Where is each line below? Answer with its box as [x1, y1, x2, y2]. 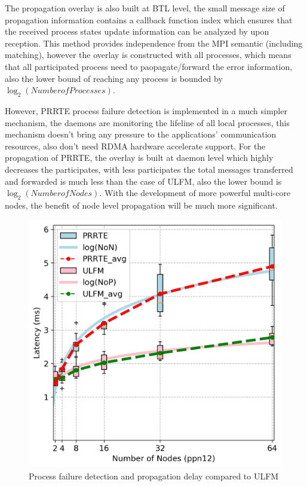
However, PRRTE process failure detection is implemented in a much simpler [5, 104, 287, 117]
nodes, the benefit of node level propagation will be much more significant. [5, 198, 278, 211]
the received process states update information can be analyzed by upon [5, 25, 269, 38]
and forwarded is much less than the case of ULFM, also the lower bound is [5, 175, 282, 187]
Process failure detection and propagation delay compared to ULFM [29, 469, 279, 482]
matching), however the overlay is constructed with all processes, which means [5, 48, 291, 61]
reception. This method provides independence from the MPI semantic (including [5, 36, 303, 49]
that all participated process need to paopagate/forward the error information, [5, 60, 293, 72]
